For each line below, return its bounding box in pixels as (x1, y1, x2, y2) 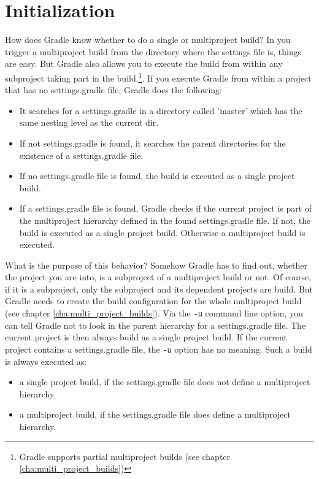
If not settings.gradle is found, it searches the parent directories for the (19, 136, 286, 149)
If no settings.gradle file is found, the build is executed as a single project (19, 169, 295, 182)
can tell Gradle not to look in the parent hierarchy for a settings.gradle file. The (5, 318, 306, 331)
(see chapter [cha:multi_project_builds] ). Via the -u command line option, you (5, 307, 303, 320)
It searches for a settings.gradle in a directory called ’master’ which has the (19, 104, 302, 117)
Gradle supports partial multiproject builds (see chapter (19, 450, 231, 462)
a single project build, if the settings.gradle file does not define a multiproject (19, 375, 310, 388)
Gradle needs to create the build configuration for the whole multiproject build (5, 294, 302, 307)
